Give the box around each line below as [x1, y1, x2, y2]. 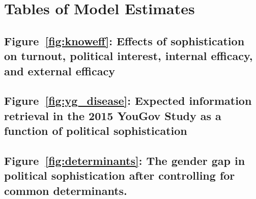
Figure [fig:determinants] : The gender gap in [4, 152, 245, 168]
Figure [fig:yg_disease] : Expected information [4, 93, 252, 108]
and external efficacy [4, 63, 115, 78]
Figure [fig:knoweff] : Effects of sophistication [4, 33, 245, 48]
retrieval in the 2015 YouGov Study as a [4, 107, 221, 123]
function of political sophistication [4, 123, 187, 138]
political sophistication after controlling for [4, 167, 235, 183]
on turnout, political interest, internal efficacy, [4, 48, 253, 64]
